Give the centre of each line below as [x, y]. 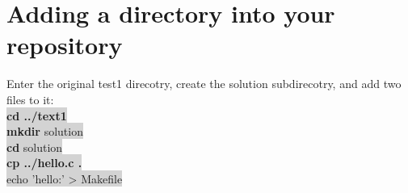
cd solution [35, 147]
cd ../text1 [37, 115]
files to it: [30, 99]
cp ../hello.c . [44, 163]
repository [65, 45]
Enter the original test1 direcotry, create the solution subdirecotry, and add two [204, 84]
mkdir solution [45, 131]
